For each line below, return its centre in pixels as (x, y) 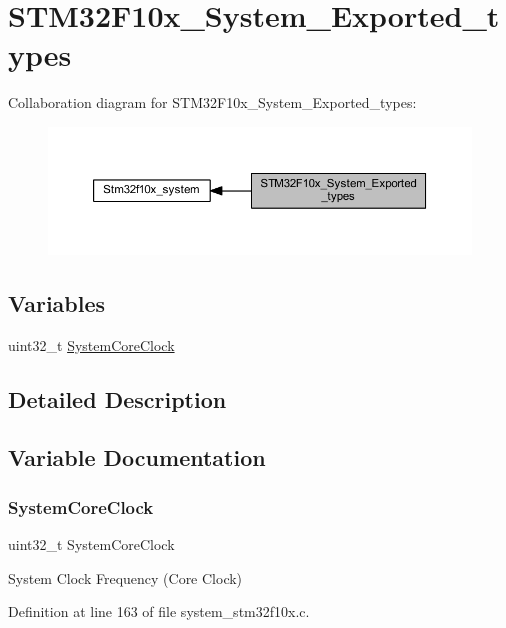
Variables (57, 302)
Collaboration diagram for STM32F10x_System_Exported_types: (212, 102)
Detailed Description (117, 398)
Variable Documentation (137, 457)
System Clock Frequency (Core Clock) (125, 577)
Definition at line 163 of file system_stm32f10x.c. (159, 611)
